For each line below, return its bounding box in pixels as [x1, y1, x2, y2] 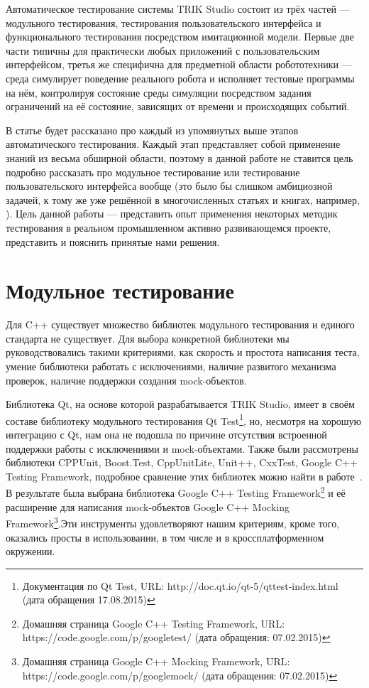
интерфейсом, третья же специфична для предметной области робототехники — [6, 57, 352, 72]
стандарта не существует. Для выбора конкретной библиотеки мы [6, 330, 290, 345]
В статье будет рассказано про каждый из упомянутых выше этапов [6, 122, 299, 137]
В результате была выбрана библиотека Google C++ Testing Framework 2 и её [6, 483, 346, 500]
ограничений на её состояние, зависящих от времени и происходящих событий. [6, 99, 350, 114]
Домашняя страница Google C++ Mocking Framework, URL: [22, 654, 290, 669]
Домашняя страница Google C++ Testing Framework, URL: [22, 616, 285, 630]
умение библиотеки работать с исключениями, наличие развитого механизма [6, 359, 336, 373]
